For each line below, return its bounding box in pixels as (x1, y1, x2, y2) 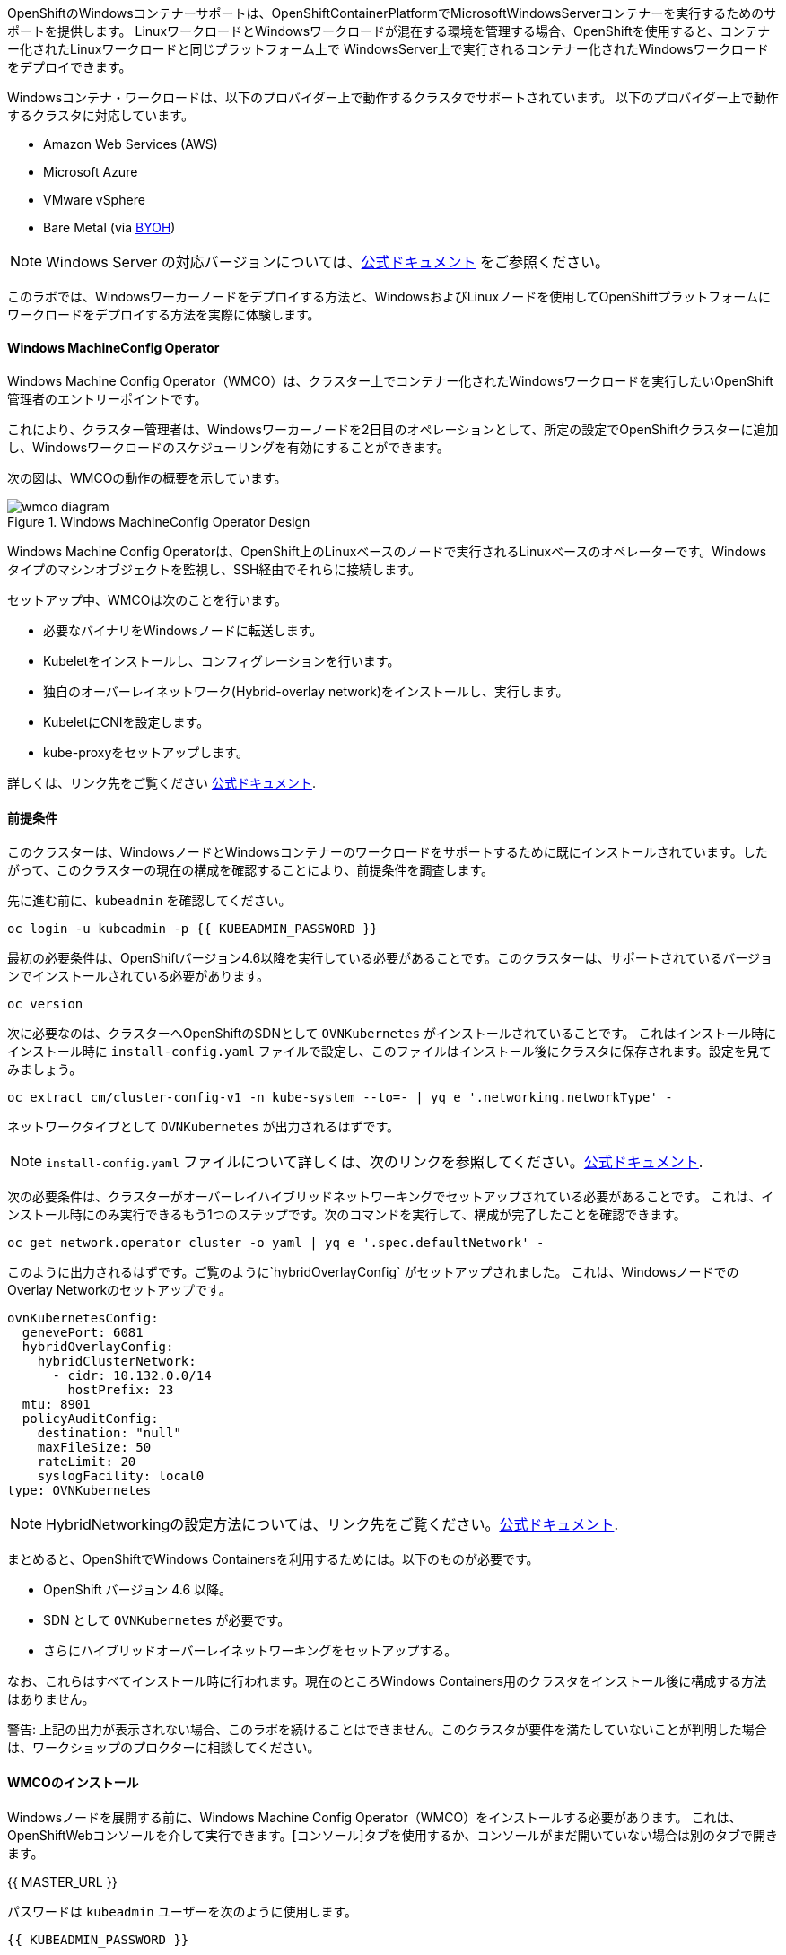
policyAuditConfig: (22, 1411, 159, 1427)
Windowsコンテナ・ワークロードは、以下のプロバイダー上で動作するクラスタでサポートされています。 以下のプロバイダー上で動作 (7, 90, 779, 105)
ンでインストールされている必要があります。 (7, 968, 269, 984)
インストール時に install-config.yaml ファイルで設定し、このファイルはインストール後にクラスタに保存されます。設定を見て (7, 1043, 772, 1060)
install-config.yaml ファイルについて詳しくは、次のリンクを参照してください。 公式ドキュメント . (46, 1153, 703, 1172)
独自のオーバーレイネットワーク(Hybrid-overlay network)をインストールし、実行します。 (43, 684, 569, 700)
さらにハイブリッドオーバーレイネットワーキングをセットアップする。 (43, 1643, 458, 1659)
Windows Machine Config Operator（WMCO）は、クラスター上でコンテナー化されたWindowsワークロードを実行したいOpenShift (7, 373, 773, 389)
